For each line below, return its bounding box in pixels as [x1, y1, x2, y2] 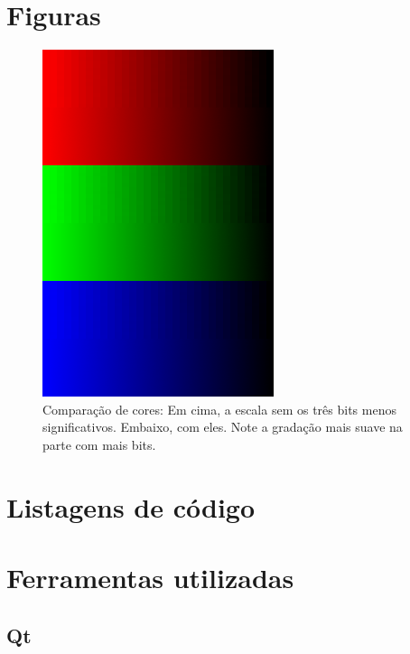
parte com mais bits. [42, 434, 156, 453]
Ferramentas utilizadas [6, 559, 294, 596]
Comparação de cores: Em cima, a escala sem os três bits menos [42, 399, 396, 418]
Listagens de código [6, 488, 256, 525]
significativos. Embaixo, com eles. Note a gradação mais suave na [42, 417, 403, 436]
